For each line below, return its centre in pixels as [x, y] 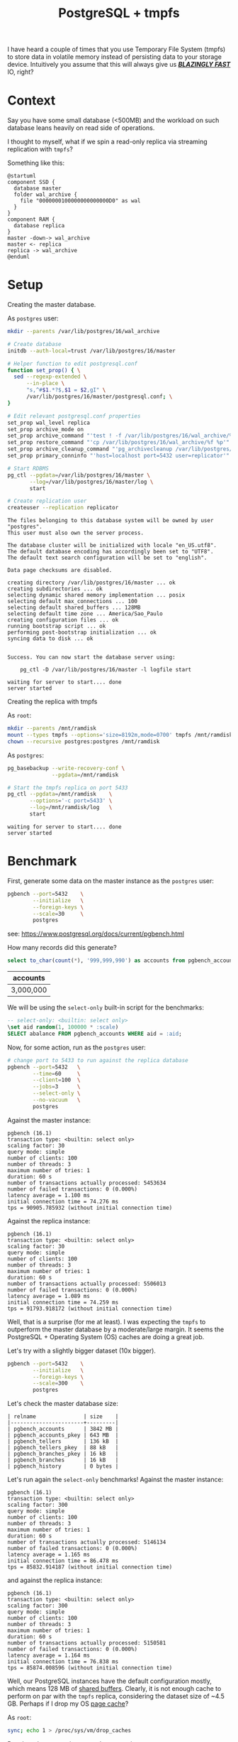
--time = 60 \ [57, 1073]
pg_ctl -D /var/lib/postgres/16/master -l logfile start [106, 670]
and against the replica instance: [55, 1580]
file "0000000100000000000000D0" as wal [80, 201]
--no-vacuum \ [57, 1100]
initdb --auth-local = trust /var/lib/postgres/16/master [91, 351]
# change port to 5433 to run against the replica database [98, 1060]
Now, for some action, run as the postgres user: [77, 1047]
